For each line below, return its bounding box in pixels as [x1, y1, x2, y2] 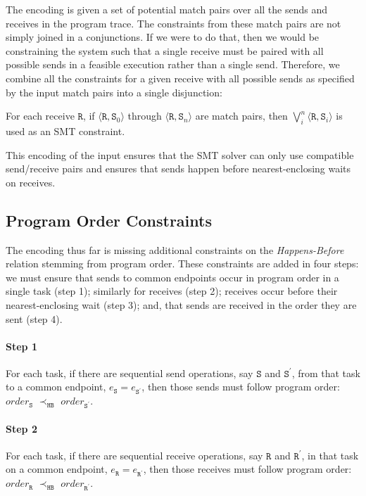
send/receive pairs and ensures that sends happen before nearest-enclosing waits [6, 161, 351, 176]
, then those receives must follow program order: [143, 462, 352, 476]
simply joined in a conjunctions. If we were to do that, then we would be [6, 30, 320, 44]
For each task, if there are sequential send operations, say [6, 365, 253, 380]
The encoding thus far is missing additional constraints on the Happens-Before [6, 242, 344, 257]
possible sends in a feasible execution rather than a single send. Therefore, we [6, 57, 340, 72]
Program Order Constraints [6, 209, 212, 231]
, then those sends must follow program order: [141, 379, 340, 394]
